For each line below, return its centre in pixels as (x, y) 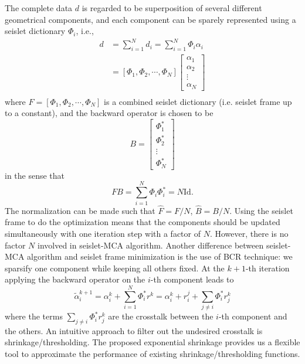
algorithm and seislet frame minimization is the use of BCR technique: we (160, 256)
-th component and (253, 316)
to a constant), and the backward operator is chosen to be (109, 113)
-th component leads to (192, 279)
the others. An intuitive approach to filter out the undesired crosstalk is (134, 330)
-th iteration (267, 268)
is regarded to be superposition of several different (172, 8)
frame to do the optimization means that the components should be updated (143, 222)
